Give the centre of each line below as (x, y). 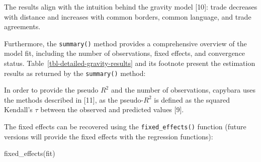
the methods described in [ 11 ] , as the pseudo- (74, 99)
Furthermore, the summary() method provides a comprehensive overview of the (125, 43)
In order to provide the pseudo (51, 90)
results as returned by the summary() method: (75, 73)
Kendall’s (18, 109)
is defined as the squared (192, 99)
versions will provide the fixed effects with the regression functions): (109, 136)
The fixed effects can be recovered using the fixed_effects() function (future (125, 127)
